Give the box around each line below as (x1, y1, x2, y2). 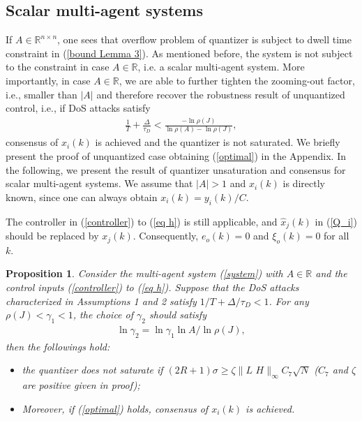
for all (324, 228, 349, 243)
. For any (269, 293, 309, 308)
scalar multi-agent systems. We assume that (6, 176, 193, 191)
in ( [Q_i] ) (315, 214, 357, 228)
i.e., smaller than (6, 87, 77, 101)
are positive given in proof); (22, 378, 140, 392)
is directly (282, 176, 325, 191)
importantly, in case (6, 73, 91, 87)
